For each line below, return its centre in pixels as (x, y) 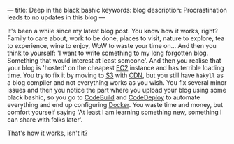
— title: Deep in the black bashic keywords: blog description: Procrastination (117, 10)
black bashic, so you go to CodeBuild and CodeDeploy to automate (104, 97)
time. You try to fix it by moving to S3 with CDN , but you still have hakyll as (115, 75)
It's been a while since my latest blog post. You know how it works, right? (112, 31)
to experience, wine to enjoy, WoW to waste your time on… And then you (112, 46)
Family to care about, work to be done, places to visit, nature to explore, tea (116, 38)
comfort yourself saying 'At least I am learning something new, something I (115, 112)
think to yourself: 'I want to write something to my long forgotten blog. (108, 53)
